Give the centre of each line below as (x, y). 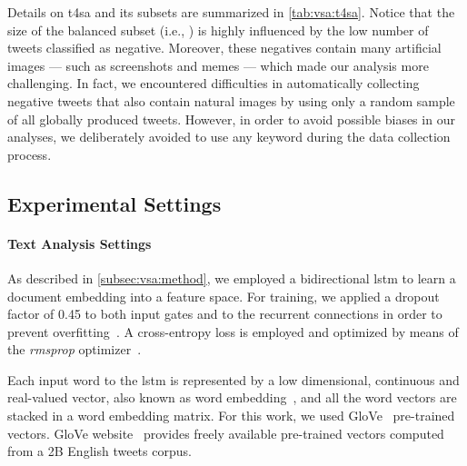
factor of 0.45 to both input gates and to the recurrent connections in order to (225, 314)
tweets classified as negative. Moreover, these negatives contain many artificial (224, 48)
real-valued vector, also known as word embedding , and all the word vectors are (232, 397)
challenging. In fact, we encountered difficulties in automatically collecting (214, 83)
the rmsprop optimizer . (75, 349)
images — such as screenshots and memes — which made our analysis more (218, 65)
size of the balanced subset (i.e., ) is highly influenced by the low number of (218, 30)
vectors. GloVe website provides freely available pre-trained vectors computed (226, 433)
